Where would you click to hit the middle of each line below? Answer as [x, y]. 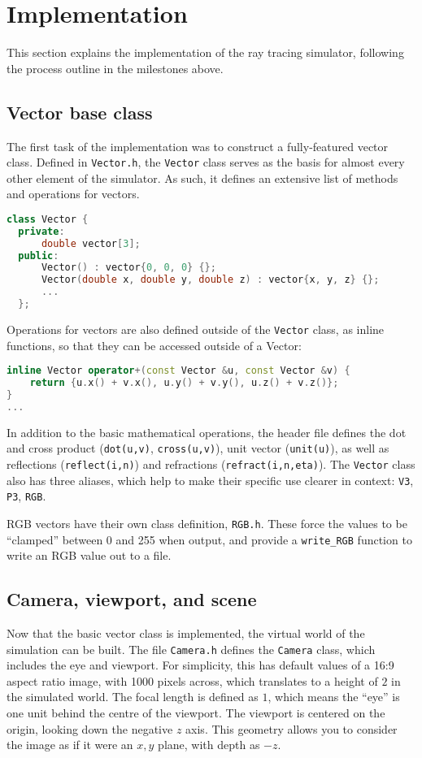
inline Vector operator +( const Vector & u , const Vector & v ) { [178, 371]
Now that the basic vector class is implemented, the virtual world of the [186, 633]
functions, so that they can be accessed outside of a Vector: [154, 345]
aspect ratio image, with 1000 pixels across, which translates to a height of [192, 680]
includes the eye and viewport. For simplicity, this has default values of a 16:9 [200, 665]
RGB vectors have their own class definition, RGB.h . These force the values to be [207, 523]
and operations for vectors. [73, 194]
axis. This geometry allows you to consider [291, 728]
